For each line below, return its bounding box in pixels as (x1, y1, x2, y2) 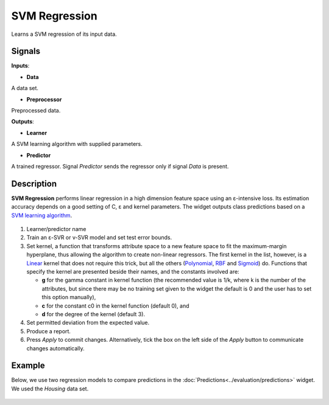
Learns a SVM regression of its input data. (11, 30, 117, 38)
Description (11, 178, 57, 189)
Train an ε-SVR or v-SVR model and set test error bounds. (26, 234, 172, 241)
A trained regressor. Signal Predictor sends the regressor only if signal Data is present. (11, 162, 229, 170)
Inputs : (11, 62, 30, 69)
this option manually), (41, 294, 96, 301)
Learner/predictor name (26, 226, 87, 233)
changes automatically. (26, 344, 85, 352)
